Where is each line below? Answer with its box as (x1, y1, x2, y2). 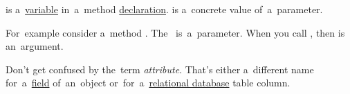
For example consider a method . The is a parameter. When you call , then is (6, 25, 345, 39)
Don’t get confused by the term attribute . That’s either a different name (6, 62, 314, 76)
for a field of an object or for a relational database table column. (6, 75, 291, 90)
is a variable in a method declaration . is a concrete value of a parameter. (6, 2, 323, 16)
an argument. (6, 39, 64, 53)
